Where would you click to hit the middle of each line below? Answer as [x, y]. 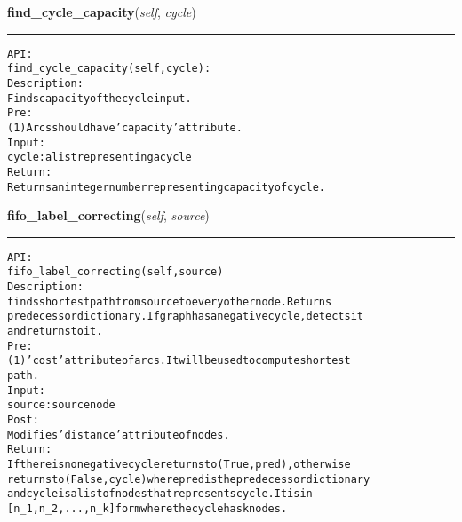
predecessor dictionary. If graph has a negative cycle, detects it [185, 316]
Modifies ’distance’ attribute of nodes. [119, 435]
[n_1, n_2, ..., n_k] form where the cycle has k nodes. [147, 508]
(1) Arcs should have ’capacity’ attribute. [125, 127]
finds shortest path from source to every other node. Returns [170, 301]
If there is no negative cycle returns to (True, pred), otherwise [179, 464]
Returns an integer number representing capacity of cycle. [166, 187]
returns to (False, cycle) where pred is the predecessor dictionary [189, 479]
